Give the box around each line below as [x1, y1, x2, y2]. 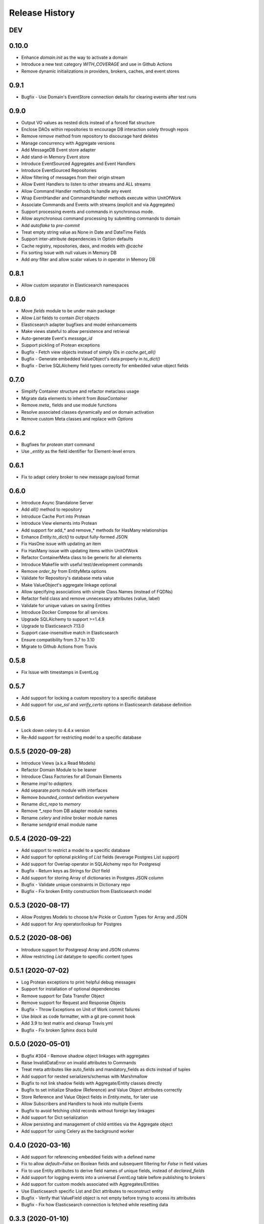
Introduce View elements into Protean [21, 520, 97, 526]
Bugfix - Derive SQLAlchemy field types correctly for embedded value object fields [21, 363, 189, 369]
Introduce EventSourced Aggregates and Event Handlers [21, 161, 135, 166]
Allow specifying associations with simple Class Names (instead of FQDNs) [21, 589, 173, 595]
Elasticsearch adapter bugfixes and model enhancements [21, 322, 137, 328]
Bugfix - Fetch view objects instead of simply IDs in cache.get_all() [21, 349, 156, 355]
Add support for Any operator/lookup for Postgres [21, 921, 122, 927]
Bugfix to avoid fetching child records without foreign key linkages [21, 1107, 155, 1113]
